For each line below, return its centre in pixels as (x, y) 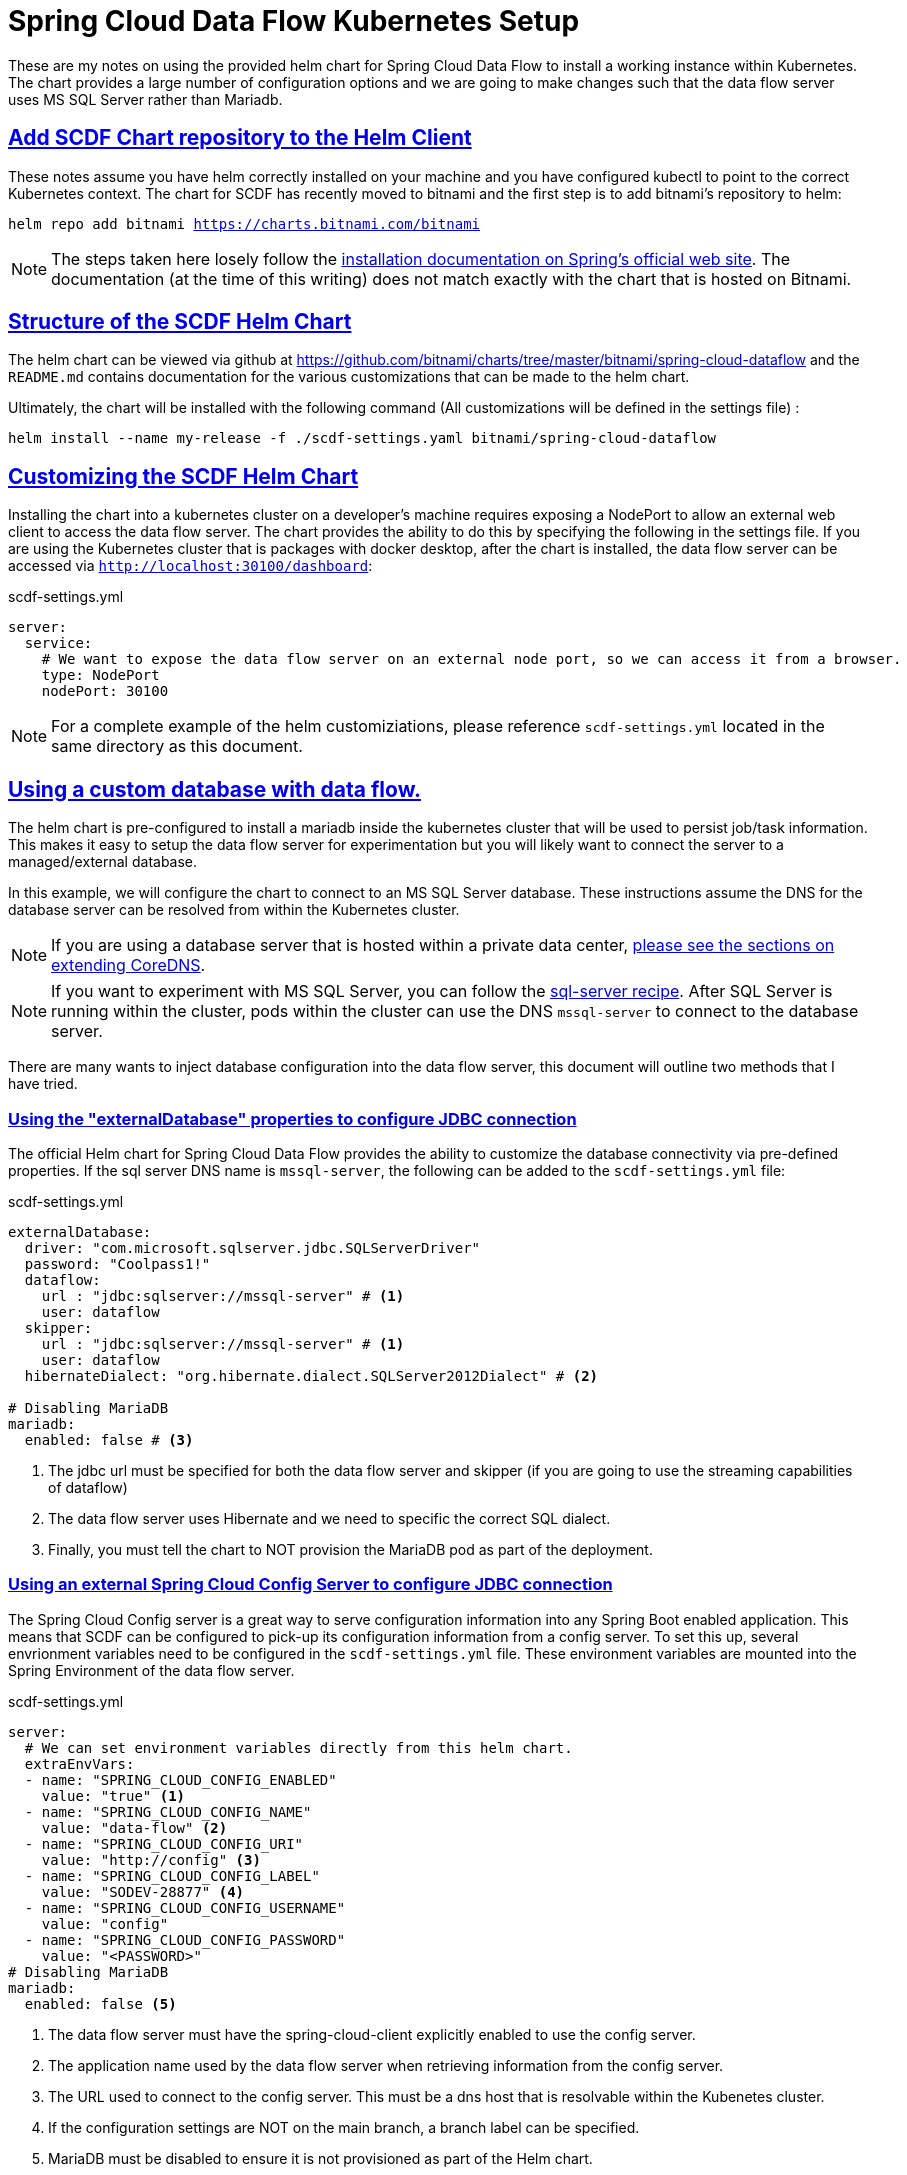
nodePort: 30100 (105, 691)
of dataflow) (88, 1487)
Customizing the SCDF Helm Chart (183, 476)
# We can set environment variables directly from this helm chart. (298, 1747)
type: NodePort (100, 675)
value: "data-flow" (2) (134, 1827)
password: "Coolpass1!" (117, 1263)
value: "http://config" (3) (151, 1859)
